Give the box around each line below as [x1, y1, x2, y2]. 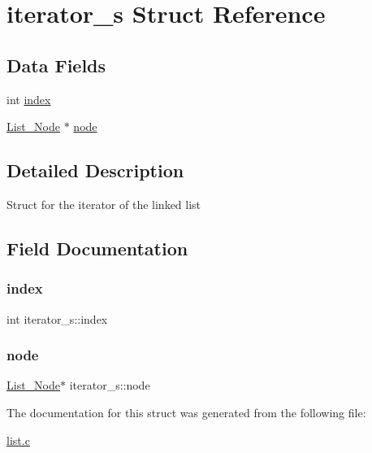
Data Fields [6, 52, 106, 77]
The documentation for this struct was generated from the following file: [6, 403, 366, 420]
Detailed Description [6, 158, 184, 183]
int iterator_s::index [6, 310, 108, 327]
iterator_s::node [69, 377, 150, 394]
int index [6, 90, 51, 107]
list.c [6, 431, 30, 448]
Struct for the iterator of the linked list [6, 195, 201, 212]
